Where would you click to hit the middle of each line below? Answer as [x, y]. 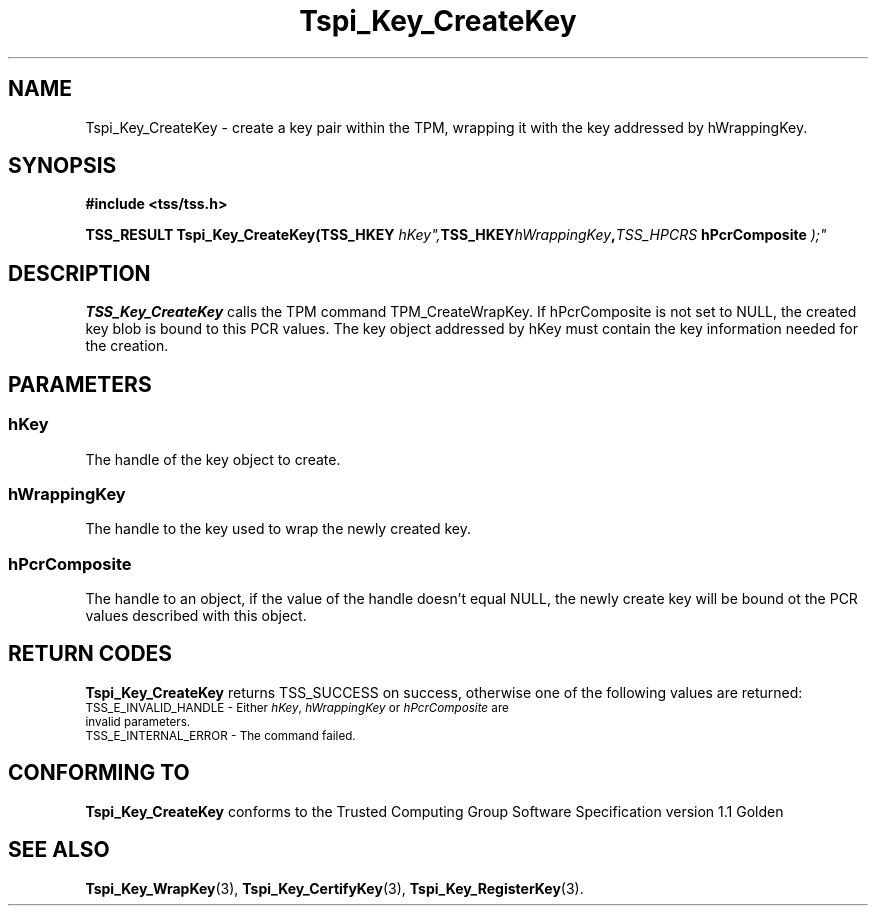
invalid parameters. [138, 721]
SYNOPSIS [62, 166]
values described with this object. [196, 615]
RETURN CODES [90, 654]
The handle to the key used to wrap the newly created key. [278, 529]
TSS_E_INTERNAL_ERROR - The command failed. [220, 735]
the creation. [127, 346]
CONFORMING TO [99, 773]
